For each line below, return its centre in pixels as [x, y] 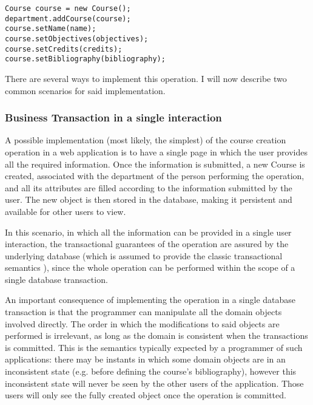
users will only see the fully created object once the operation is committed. [146, 395]
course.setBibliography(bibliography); [85, 59]
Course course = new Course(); [68, 9]
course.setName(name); [51, 29]
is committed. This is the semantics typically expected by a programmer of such [154, 347]
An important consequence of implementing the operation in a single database [150, 300]
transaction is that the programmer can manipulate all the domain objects [143, 312]
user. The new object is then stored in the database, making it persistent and [149, 199]
